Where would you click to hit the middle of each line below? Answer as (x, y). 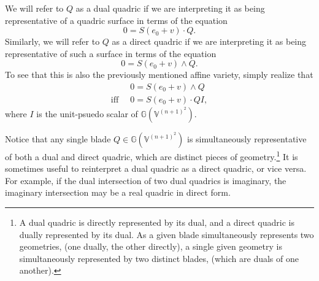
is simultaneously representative (247, 139)
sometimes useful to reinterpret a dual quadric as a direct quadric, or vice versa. (156, 168)
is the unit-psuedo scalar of (87, 114)
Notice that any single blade (58, 139)
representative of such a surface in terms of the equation (111, 53)
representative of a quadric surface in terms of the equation (116, 20)
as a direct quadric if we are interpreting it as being (209, 41)
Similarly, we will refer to (52, 41)
